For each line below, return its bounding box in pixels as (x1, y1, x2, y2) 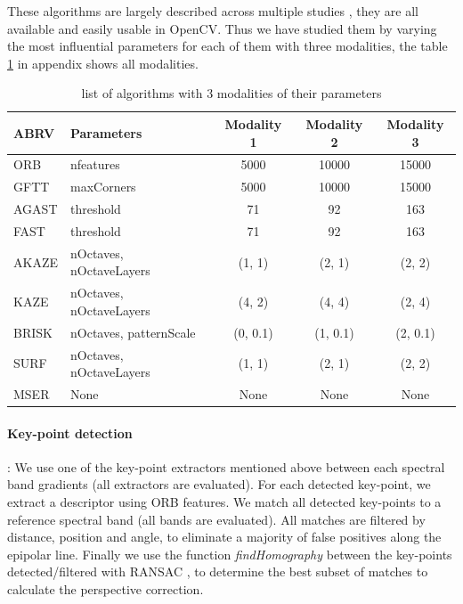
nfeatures (69, 155, 120, 174)
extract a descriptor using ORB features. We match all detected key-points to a (7, 493, 442, 511)
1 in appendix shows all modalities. (7, 53, 199, 72)
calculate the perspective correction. (7, 579, 204, 598)
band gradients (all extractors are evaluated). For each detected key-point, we (7, 475, 431, 494)
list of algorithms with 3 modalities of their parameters (81, 84, 382, 102)
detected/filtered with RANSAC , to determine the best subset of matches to (7, 562, 428, 581)
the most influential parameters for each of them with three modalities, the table (7, 37, 448, 55)
